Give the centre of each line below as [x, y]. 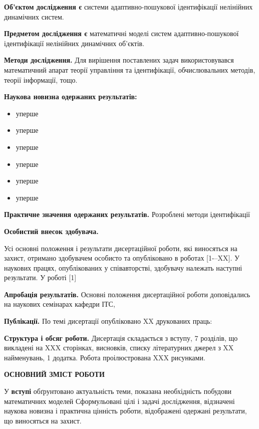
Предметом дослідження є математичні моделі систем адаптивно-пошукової [121, 33]
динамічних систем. [34, 16]
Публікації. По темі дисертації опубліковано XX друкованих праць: [108, 321]
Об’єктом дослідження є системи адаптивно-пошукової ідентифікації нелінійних [128, 7]
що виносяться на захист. [43, 420]
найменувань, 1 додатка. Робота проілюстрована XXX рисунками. [105, 357]
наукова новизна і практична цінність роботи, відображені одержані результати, [125, 411]
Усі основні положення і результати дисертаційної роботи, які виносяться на [121, 248]
